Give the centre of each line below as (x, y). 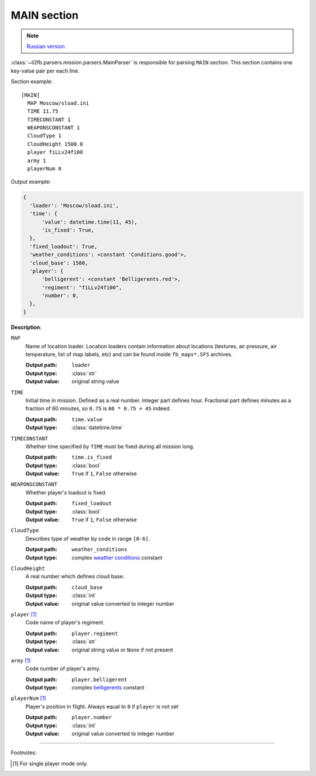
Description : (26, 327)
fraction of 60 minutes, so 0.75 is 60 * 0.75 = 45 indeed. (98, 408)
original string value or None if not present (122, 650)
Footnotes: (24, 753)
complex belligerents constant (108, 688)
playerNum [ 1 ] (28, 698)
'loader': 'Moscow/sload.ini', (74, 205)
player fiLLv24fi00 (55, 152)
